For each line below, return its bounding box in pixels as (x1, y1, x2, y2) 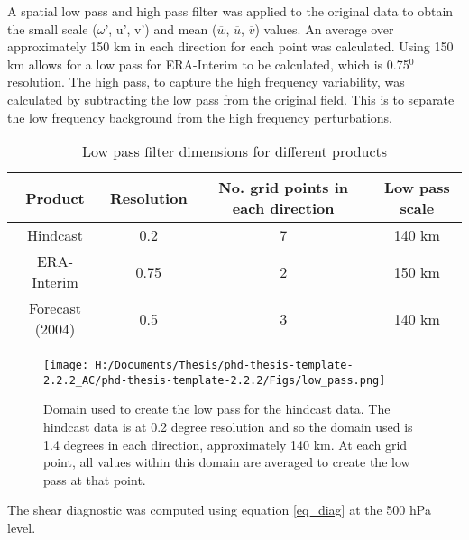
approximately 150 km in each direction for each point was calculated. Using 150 (7, 37, 454, 56)
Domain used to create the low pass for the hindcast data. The (43, 399, 391, 418)
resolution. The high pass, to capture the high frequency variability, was (7, 72, 405, 91)
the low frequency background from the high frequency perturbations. (7, 107, 392, 126)
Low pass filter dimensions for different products (81, 141, 388, 162)
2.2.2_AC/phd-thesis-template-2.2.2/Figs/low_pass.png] (43, 373, 386, 387)
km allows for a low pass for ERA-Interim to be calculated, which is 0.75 (7, 54, 409, 73)
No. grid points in (218, 177, 348, 198)
